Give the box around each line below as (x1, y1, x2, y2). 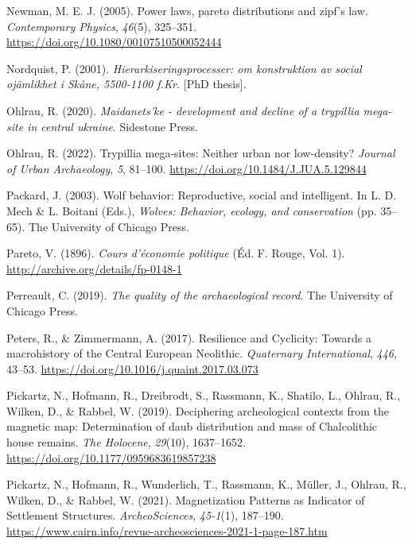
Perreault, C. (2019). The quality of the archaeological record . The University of (6, 287, 393, 303)
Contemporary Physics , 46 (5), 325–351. (6, 17, 197, 34)
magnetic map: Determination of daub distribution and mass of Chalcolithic (6, 418, 378, 435)
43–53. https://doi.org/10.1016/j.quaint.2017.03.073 (6, 360, 258, 377)
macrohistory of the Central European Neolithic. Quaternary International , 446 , (6, 345, 397, 361)
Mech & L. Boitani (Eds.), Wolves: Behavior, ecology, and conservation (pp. (6, 202, 377, 218)
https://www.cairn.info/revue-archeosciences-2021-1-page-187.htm (6, 523, 328, 539)
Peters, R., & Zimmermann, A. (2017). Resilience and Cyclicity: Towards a (6, 329, 372, 346)
